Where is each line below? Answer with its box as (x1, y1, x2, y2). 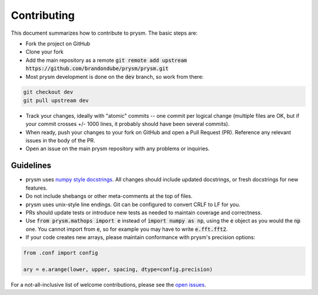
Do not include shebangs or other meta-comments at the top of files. (25, 193, 193, 200)
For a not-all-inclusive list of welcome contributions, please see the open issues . (11, 281, 206, 288)
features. (25, 184, 48, 191)
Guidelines (11, 161, 51, 171)
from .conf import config (23, 250, 98, 256)
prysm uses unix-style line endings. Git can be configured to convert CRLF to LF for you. (25, 201, 241, 208)
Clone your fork (25, 48, 64, 55)
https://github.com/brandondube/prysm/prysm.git (25, 65, 169, 72)
